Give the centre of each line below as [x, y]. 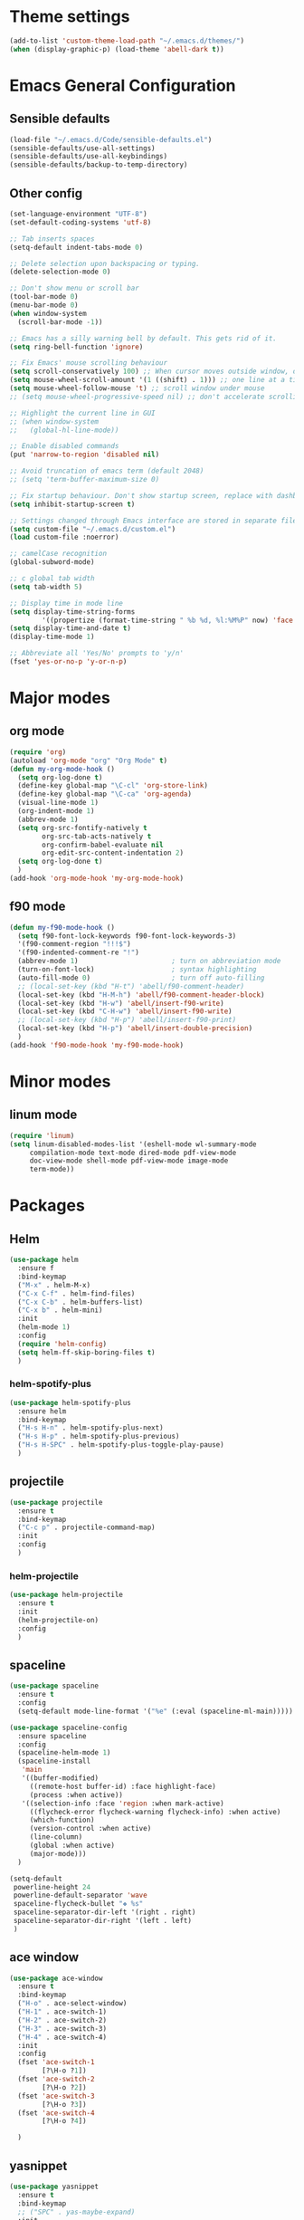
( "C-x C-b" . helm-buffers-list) [81, 1302]
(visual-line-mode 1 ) [58, 803]
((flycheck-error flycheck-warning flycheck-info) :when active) [155, 1812]
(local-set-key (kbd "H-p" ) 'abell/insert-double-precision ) [135, 1029]
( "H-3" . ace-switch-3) [62, 2029]
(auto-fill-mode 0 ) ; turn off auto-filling [141, 978]
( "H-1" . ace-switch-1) [62, 2012]
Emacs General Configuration [123, 86]
